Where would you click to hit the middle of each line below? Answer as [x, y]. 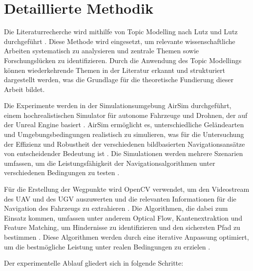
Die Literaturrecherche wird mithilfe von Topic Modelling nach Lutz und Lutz [121, 32]
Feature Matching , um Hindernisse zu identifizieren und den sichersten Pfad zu [122, 227]
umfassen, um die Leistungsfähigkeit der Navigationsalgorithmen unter [110, 163]
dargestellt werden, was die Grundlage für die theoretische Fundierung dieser [119, 79]
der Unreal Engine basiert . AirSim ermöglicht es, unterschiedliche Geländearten [124, 124]
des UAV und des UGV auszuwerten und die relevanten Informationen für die [120, 198]
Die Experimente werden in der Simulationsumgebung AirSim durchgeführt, [118, 105]
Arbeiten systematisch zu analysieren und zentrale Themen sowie [102, 51]
